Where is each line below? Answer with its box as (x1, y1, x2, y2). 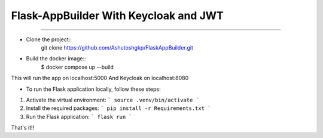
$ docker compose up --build (41, 63, 114, 70)
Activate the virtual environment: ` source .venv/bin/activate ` (26, 96, 200, 103)
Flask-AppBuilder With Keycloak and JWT (11, 9, 224, 22)
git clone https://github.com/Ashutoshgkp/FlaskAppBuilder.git (41, 44, 194, 51)
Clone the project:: (26, 36, 72, 43)
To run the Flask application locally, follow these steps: (26, 85, 161, 93)
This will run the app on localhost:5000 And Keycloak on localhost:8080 (11, 75, 189, 82)
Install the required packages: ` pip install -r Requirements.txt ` (26, 105, 212, 112)
